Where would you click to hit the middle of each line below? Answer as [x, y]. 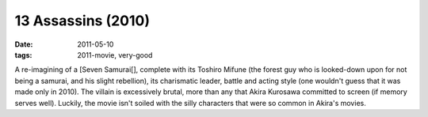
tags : [23, 55]
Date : [24, 44]
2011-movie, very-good [115, 55]
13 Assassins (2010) [82, 21]
